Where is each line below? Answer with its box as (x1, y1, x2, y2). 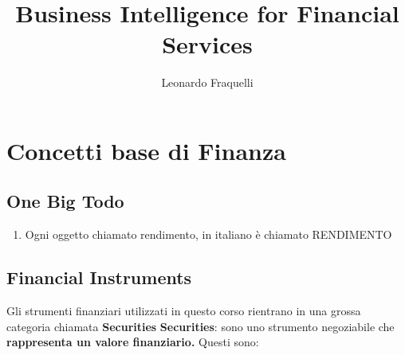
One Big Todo (6, 189, 124, 213)
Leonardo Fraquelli (161, 74, 254, 91)
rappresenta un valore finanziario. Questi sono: (6, 334, 259, 350)
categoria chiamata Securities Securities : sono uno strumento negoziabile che (6, 318, 395, 334)
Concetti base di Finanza (6, 134, 286, 166)
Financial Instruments (6, 265, 192, 290)
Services (162, 28, 253, 60)
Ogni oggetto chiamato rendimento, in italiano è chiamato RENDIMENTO (25, 226, 392, 243)
